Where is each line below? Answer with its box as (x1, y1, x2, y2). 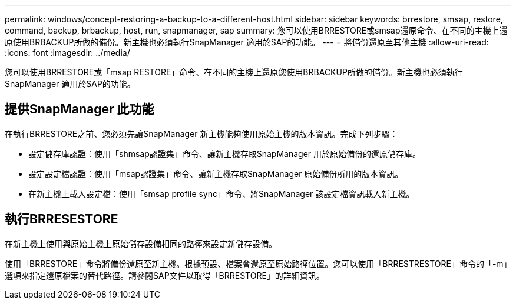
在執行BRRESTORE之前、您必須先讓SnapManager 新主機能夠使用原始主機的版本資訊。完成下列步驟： (5, 128, 398, 139)
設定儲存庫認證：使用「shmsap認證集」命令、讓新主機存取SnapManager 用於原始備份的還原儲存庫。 (28, 148, 421, 159)
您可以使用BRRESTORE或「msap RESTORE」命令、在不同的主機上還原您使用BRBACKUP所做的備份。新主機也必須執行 (5, 67, 463, 77)
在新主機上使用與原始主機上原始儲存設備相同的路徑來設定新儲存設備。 (5, 238, 277, 249)
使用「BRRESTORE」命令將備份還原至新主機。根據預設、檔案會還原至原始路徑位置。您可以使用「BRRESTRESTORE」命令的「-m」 (5, 258, 508, 269)
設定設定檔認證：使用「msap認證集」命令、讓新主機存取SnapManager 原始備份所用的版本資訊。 (28, 168, 403, 179)
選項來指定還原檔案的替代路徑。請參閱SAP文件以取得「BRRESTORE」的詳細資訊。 (5, 270, 325, 280)
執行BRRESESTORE (5, 212, 118, 227)
